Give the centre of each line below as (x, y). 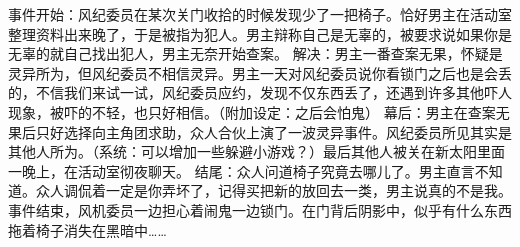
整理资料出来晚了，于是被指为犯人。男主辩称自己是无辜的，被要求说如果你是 (260, 33)
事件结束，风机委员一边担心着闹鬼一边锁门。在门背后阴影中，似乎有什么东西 (260, 209)
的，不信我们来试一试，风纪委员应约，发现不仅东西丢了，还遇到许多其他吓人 (260, 92)
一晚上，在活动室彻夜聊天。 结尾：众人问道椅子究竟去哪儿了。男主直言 (241, 170)
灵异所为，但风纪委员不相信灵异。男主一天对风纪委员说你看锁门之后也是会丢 (260, 72)
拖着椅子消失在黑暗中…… (87, 229)
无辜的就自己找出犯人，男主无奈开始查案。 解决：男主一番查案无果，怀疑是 (255, 53)
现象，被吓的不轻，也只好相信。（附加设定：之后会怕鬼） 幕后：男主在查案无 (259, 111)
